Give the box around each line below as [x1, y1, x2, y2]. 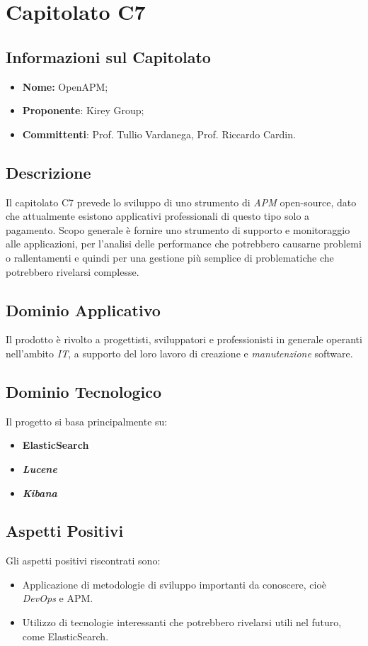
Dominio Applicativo [6, 299, 161, 321]
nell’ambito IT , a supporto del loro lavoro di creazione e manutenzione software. [6, 345, 353, 360]
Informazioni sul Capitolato [6, 45, 211, 67]
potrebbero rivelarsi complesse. [6, 264, 139, 279]
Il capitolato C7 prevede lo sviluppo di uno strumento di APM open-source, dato [6, 194, 357, 209]
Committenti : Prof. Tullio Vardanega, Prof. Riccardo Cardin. [22, 126, 296, 141]
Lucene [22, 461, 57, 476]
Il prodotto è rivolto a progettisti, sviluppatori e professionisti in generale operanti [6, 332, 362, 347]
